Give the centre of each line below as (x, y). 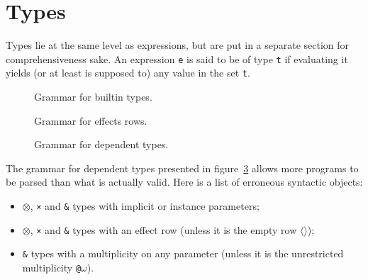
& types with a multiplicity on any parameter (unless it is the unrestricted (183, 253)
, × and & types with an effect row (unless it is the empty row (163, 229)
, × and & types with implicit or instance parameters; (145, 206)
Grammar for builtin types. (93, 97)
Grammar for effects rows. (91, 120)
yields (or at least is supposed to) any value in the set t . (128, 73)
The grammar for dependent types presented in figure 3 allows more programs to (182, 168)
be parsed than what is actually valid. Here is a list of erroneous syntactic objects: (184, 182)
